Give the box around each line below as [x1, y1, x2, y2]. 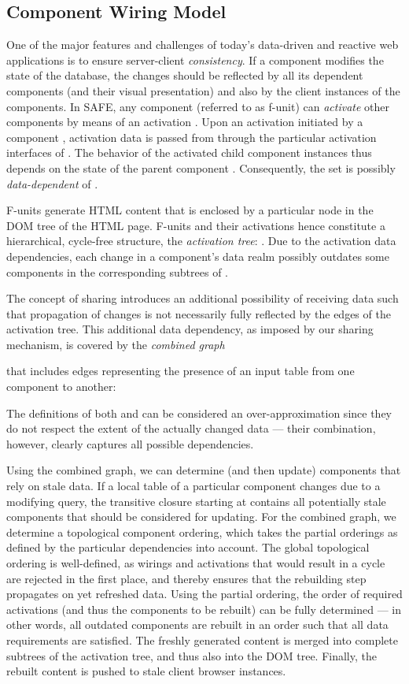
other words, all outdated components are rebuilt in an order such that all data [6, 616, 389, 633]
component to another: [6, 378, 116, 395]
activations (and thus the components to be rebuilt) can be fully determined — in [6, 600, 401, 617]
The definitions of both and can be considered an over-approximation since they [6, 404, 392, 421]
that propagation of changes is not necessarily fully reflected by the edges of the [6, 305, 391, 322]
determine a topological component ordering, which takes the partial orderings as [6, 523, 398, 540]
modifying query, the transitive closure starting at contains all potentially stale [6, 493, 386, 509]
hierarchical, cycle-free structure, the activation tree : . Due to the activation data [6, 232, 396, 249]
